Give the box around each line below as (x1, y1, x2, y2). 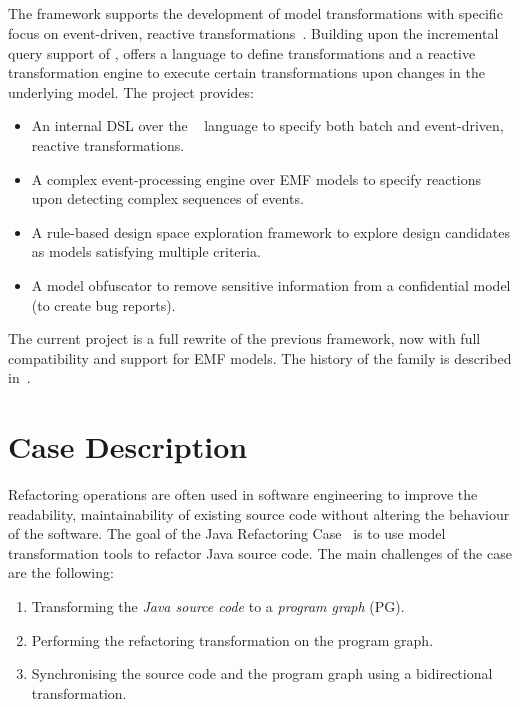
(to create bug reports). (31, 294, 176, 315)
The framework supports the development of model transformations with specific (8, 3, 503, 24)
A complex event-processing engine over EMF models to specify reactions (31, 168, 482, 189)
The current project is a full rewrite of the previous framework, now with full (8, 328, 481, 349)
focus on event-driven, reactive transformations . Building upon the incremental (8, 22, 499, 43)
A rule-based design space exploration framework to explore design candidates (31, 221, 510, 242)
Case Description (8, 426, 248, 467)
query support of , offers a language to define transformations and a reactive (8, 42, 476, 63)
